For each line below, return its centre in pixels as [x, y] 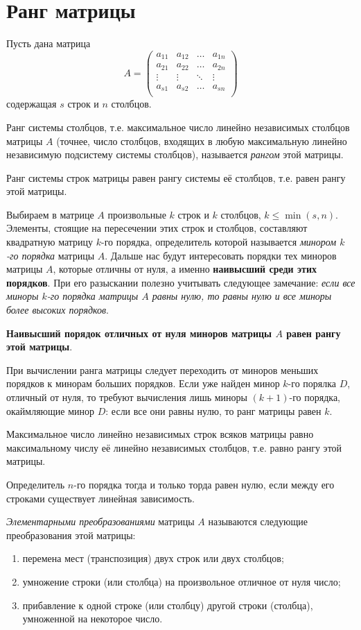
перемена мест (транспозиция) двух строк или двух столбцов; [153, 558]
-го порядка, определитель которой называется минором [219, 242]
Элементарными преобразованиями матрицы [100, 521]
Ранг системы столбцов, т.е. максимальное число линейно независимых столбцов [178, 127]
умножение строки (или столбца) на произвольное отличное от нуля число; [182, 581]
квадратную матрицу [50, 242]
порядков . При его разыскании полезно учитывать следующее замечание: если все [181, 282]
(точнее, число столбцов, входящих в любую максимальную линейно [202, 141]
